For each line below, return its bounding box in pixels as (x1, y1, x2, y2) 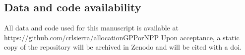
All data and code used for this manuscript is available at (4, 23, 179, 33)
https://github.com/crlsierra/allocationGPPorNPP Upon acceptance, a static (4, 32, 240, 42)
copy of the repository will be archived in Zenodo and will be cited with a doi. (4, 42, 242, 52)
